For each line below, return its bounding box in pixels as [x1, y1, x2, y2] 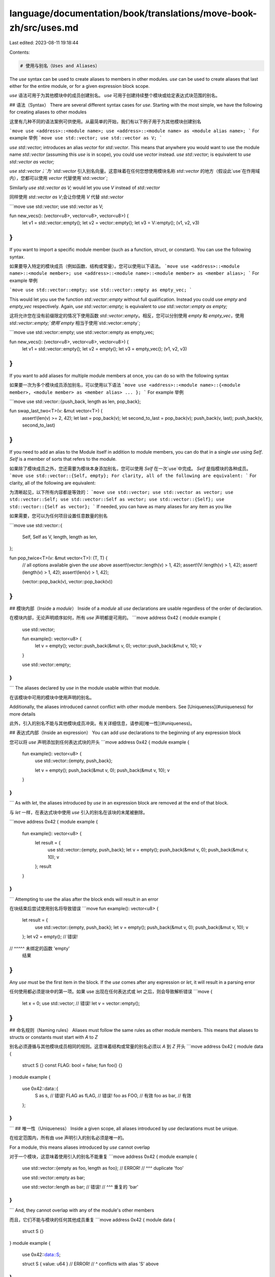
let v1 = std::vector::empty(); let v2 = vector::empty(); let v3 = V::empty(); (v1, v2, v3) [22, 220, 200, 226]
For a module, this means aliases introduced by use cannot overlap [9, 1144, 150, 1150]
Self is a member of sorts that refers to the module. [9, 456, 117, 462]
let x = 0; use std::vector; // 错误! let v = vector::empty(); [22, 1000, 140, 1006]
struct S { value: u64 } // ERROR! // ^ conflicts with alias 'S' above [22, 1261, 159, 1267]
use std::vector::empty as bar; [22, 1174, 86, 1180]
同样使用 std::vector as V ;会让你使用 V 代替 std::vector [9, 194, 124, 200]
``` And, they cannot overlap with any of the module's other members [9, 1207, 155, 1213]
